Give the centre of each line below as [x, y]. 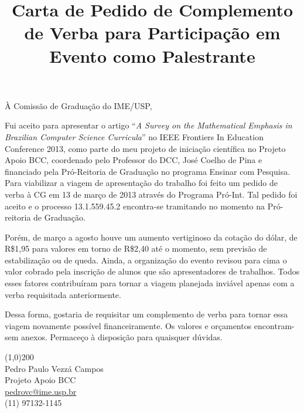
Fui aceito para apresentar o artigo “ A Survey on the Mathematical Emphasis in [148, 125]
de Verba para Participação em [152, 33]
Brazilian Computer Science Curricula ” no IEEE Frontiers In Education [134, 136]
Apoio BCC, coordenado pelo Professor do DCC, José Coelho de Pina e [134, 160]
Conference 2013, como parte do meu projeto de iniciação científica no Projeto [145, 148]
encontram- [274, 325]
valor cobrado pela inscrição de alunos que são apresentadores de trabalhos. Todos [152, 271]
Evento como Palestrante [152, 55]
